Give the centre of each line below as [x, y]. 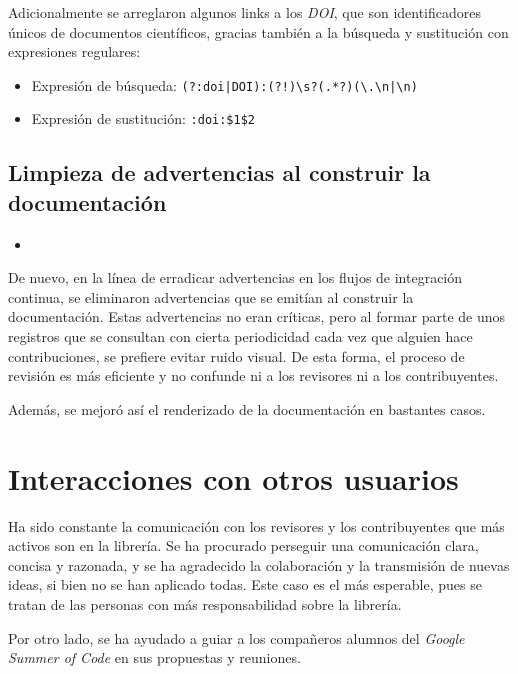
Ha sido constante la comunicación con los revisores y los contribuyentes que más [256, 525]
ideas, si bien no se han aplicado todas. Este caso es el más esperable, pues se [245, 584]
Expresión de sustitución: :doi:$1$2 [143, 118]
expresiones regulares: [74, 51]
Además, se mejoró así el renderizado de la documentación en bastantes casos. [247, 408]
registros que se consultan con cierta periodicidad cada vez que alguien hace [240, 336]
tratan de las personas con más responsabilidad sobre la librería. [205, 603]
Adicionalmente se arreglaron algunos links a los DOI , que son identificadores [245, 12]
